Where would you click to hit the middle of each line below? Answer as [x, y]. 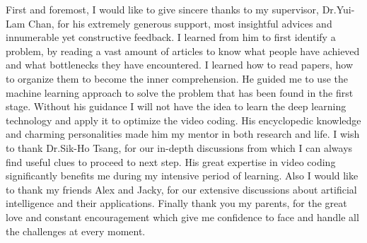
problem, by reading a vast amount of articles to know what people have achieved [183, 51]
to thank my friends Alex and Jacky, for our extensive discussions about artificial [181, 189]
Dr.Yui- [338, 9]
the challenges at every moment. [76, 231]
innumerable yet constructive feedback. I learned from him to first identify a [171, 37]
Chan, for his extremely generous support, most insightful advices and [180, 23]
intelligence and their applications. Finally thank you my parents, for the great [176, 203]
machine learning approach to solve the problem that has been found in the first [180, 92]
